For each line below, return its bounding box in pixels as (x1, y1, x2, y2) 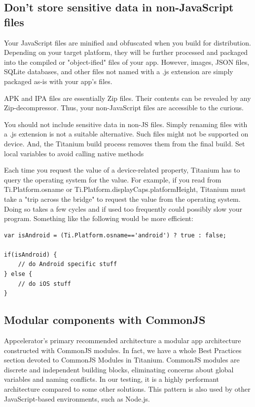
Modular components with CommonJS (4, 312, 206, 327)
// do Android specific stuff (18, 261, 117, 268)
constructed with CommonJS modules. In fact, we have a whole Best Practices (4, 345, 242, 355)
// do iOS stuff (18, 280, 72, 287)
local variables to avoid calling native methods (4, 148, 144, 158)
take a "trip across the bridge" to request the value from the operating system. (4, 193, 241, 204)
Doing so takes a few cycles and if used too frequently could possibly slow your (4, 203, 243, 214)
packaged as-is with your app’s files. (4, 76, 112, 86)
